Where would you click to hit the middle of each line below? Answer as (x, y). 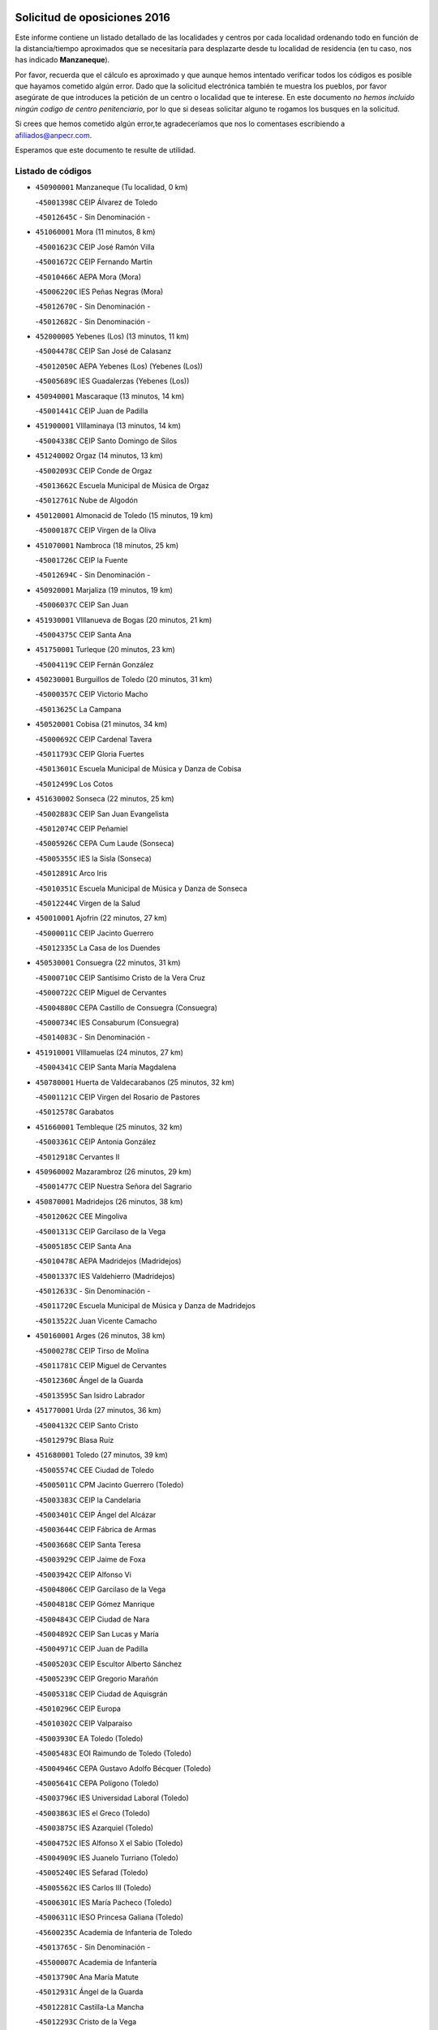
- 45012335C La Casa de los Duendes (98, 948)
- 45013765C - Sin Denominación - (93, 1947)
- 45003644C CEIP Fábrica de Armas (96, 1530)
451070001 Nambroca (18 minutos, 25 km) (107, 545)
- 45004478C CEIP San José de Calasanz (103, 351)
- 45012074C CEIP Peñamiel (82, 828)
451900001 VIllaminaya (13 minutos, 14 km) (108, 425)
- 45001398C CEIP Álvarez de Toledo (97, 202)
